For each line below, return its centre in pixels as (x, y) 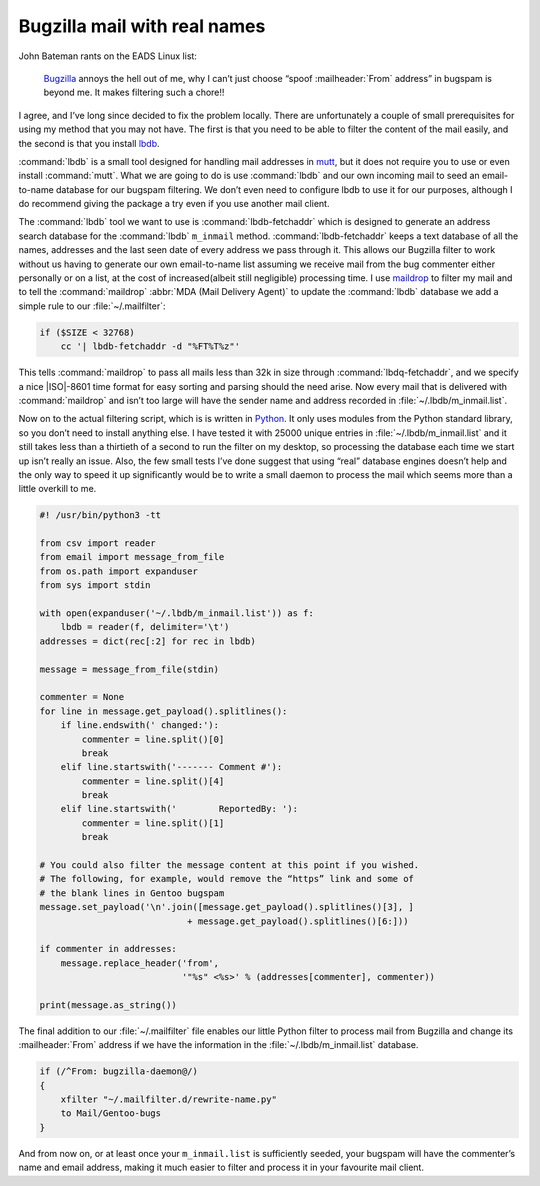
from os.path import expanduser (119, 571)
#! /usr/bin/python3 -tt (100, 515)
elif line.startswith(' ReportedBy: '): (179, 809)
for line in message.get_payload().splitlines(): (163, 711)
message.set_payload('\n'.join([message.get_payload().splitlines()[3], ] (227, 907)
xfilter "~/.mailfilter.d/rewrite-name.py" (168, 1099)
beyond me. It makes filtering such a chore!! (134, 92)
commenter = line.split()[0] (153, 739)
